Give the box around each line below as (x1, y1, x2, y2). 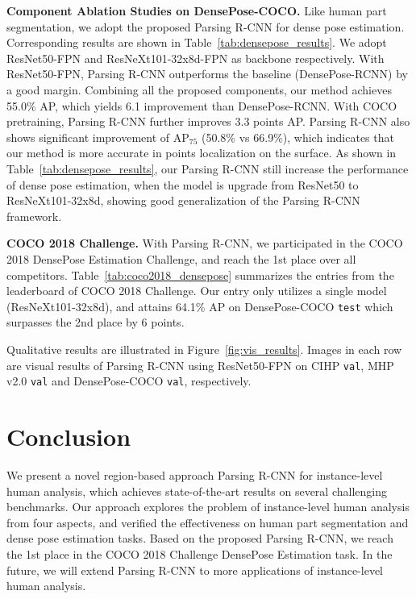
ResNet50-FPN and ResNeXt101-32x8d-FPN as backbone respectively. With (6, 49, 385, 66)
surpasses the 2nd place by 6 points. (6, 314, 185, 331)
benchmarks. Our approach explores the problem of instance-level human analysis (6, 498, 410, 515)
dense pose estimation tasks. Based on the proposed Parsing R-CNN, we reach (6, 530, 393, 547)
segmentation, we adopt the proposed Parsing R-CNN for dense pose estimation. (6, 18, 405, 35)
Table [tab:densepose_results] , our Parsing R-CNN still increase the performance (6, 160, 409, 177)
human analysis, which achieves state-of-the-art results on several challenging (6, 482, 387, 499)
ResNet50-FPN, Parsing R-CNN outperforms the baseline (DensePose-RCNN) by (6, 65, 408, 82)
